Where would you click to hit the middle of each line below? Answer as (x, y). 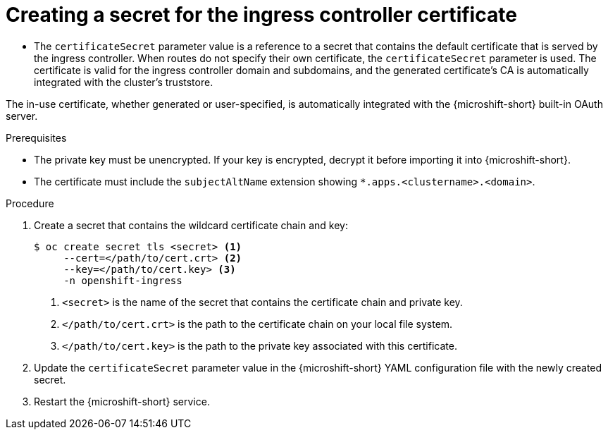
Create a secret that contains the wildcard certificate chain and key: (191, 225)
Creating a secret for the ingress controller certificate (261, 15)
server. (22, 116)
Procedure (30, 203)
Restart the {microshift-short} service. (122, 401)
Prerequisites (36, 137)
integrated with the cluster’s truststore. (124, 82)
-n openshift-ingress (123, 280)
